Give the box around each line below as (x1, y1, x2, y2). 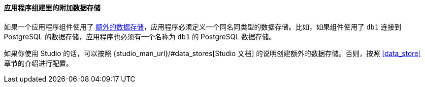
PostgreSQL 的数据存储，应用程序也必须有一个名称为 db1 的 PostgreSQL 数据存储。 (4, 32, 276, 41)
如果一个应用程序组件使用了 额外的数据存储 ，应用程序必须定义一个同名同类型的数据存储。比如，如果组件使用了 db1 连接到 (4, 22, 402, 31)
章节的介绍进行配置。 (4, 58, 73, 67)
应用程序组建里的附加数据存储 (4, 3, 100, 12)
